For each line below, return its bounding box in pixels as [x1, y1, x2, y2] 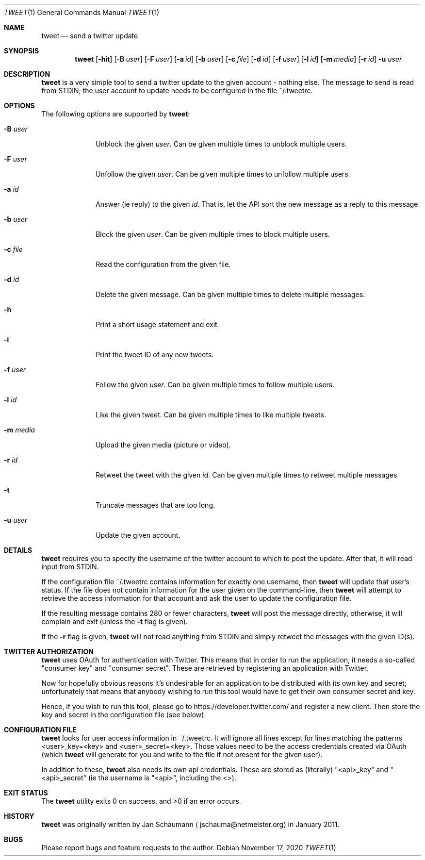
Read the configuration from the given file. [96, 260, 231, 268]
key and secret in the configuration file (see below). [41, 711, 206, 719]
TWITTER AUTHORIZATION [4, 647, 94, 656]
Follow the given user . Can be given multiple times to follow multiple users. [96, 380, 335, 389]
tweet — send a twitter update [41, 32, 138, 40]
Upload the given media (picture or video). [96, 441, 231, 449]
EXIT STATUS [4, 789, 48, 797]
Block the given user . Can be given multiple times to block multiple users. [96, 230, 330, 238]
